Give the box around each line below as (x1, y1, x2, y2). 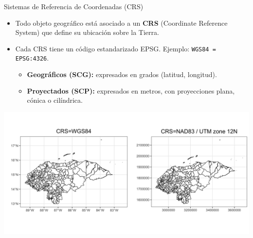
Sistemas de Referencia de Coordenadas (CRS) (4, 1, 144, 11)
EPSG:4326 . (15, 53, 49, 63)
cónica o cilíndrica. (27, 95, 83, 105)
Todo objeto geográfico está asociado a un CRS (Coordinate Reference (15, 17, 228, 28)
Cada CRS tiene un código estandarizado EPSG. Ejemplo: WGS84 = (15, 43, 216, 53)
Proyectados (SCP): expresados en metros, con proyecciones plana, (27, 85, 235, 95)
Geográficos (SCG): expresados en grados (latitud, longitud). (27, 69, 217, 79)
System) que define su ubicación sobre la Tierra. (15, 27, 159, 37)
